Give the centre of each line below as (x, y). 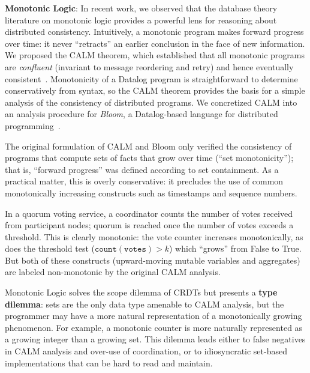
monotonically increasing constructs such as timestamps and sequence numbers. (151, 193)
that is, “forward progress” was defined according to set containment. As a (142, 169)
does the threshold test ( (50, 248)
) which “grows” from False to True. (235, 248)
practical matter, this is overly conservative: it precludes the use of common (144, 181)
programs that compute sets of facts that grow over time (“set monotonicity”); (149, 158)
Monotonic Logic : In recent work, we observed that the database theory (141, 8)
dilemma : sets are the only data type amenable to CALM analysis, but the (145, 304)
